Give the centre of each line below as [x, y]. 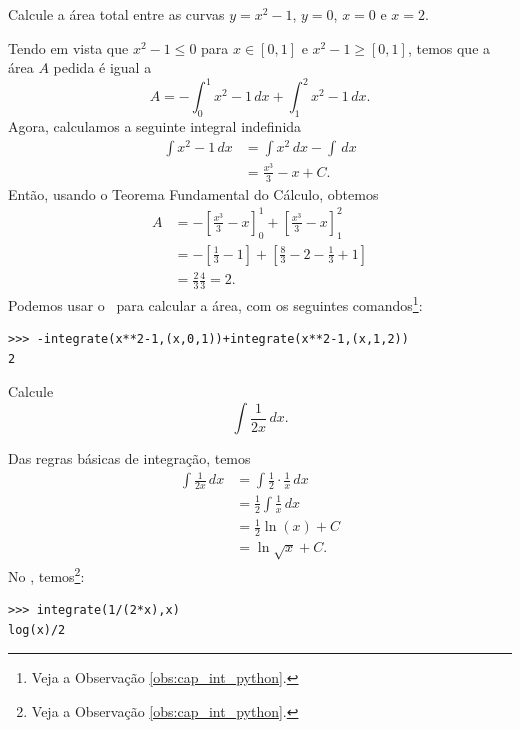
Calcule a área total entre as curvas [116, 14]
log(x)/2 [37, 629]
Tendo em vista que [68, 47]
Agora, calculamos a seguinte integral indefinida [155, 126]
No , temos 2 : [46, 574]
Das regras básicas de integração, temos [129, 458]
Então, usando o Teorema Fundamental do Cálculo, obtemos [193, 193]
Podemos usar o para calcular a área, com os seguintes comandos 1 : [215, 303]
